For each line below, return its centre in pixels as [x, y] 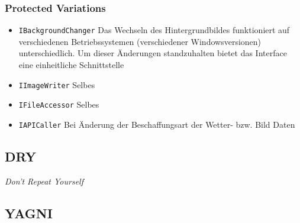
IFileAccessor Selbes [59, 104]
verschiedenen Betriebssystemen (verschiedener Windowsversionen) [140, 41]
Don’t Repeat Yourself [44, 181]
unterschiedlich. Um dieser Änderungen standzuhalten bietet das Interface [153, 53]
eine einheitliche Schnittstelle [71, 65]
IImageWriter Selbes [57, 84]
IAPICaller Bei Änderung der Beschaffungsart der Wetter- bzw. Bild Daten [157, 124]
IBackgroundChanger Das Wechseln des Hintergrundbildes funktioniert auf [154, 30]
